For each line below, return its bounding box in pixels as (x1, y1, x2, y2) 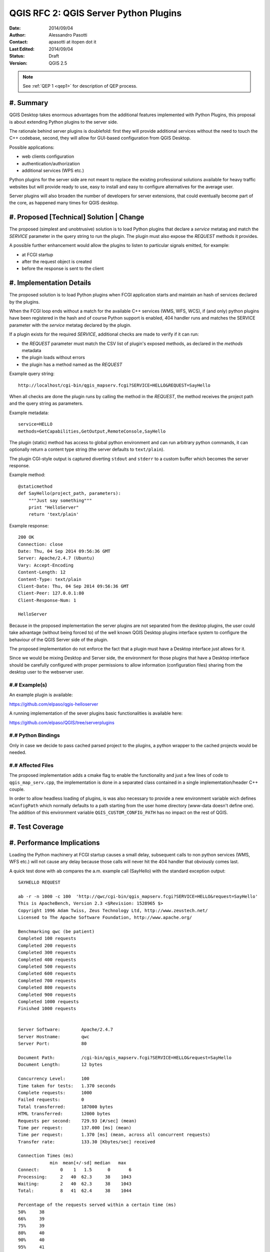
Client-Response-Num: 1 (18, 597, 76, 603)
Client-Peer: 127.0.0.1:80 (18, 590, 84, 596)
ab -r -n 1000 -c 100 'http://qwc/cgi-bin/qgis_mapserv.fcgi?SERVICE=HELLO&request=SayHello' (18, 894, 258, 899)
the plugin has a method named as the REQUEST (21, 361, 122, 368)
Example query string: (9, 371, 55, 377)
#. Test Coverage (9, 822, 64, 831)
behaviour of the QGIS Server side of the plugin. (9, 637, 108, 643)
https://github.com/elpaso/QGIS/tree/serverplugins (9, 719, 114, 726)
